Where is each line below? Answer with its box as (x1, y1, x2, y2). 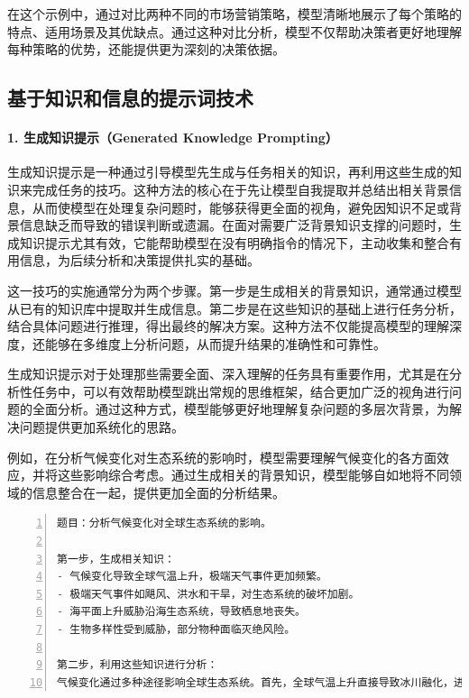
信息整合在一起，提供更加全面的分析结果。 (32, 482, 285, 501)
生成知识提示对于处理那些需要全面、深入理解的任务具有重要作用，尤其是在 (7, 364, 449, 383)
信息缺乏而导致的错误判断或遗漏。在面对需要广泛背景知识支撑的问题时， (19, 216, 449, 234)
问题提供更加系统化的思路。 (19, 418, 184, 436)
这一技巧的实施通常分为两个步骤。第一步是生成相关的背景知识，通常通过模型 (7, 280, 462, 299)
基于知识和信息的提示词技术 (7, 84, 253, 112)
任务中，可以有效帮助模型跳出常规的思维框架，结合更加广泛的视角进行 (32, 381, 449, 400)
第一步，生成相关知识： (57, 552, 175, 565)
